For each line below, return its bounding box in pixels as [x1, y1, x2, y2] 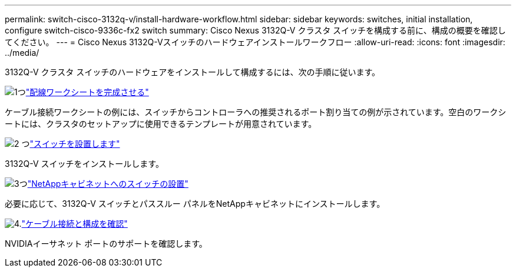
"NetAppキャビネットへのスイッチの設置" [27, 179, 188, 189]
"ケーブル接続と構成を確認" [21, 219, 128, 229]
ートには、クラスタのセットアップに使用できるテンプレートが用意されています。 [5, 119, 317, 129]
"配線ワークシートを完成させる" [25, 87, 149, 97]
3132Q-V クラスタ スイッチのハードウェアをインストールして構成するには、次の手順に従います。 [5, 67, 381, 77]
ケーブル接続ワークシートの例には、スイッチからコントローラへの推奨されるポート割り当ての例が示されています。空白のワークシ [5, 107, 507, 117]
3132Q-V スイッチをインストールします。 [5, 159, 164, 169]
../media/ [5, 48, 39, 58]
